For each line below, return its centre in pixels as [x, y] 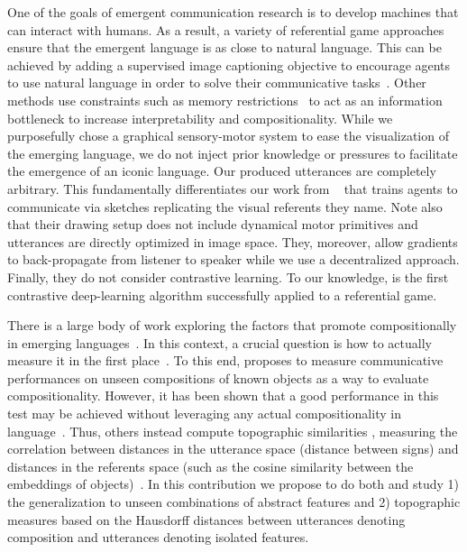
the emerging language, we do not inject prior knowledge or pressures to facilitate [233, 153]
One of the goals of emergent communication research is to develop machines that [233, 12]
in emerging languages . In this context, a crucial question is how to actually [220, 342]
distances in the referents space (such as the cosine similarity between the [211, 466]
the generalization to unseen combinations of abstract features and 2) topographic [234, 502]
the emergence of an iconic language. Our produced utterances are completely [222, 171]
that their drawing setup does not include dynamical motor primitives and [213, 224]
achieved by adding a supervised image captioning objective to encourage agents [229, 64]
